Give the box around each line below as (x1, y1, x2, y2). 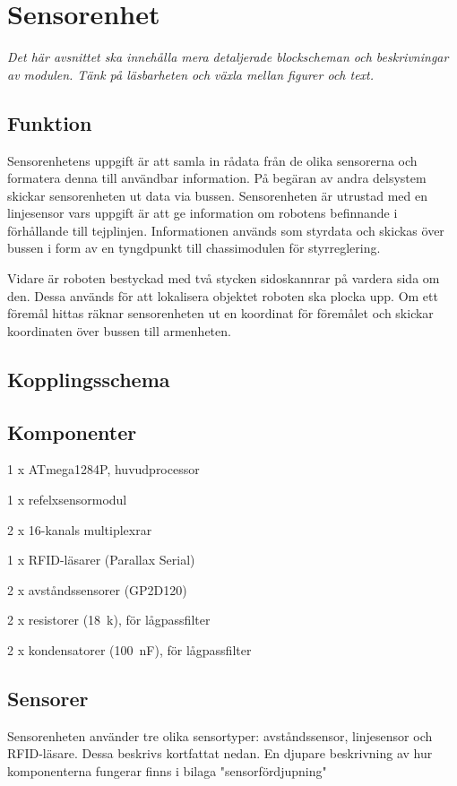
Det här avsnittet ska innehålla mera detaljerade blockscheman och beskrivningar (7, 48, 449, 66)
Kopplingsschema (7, 365, 170, 393)
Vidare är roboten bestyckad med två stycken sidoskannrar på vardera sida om (7, 269, 440, 288)
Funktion (7, 108, 92, 136)
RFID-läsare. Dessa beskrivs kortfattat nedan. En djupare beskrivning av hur (7, 744, 433, 763)
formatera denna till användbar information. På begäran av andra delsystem (7, 168, 427, 187)
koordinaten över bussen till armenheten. (7, 321, 231, 340)
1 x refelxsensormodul (7, 490, 127, 509)
